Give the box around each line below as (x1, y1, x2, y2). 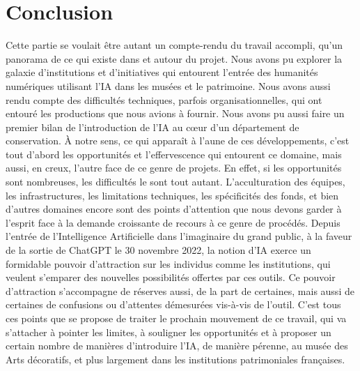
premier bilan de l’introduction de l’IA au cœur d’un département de (6, 119, 299, 134)
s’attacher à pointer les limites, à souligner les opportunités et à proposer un (6, 324, 331, 339)
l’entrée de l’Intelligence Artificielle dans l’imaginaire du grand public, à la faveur (6, 229, 352, 243)
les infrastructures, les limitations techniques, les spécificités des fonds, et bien (6, 188, 339, 202)
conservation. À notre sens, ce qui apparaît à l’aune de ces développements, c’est (6, 133, 350, 148)
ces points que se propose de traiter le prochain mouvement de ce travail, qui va (6, 311, 347, 325)
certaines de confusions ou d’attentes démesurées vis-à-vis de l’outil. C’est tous (6, 297, 341, 312)
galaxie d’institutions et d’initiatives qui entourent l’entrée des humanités (6, 65, 318, 79)
